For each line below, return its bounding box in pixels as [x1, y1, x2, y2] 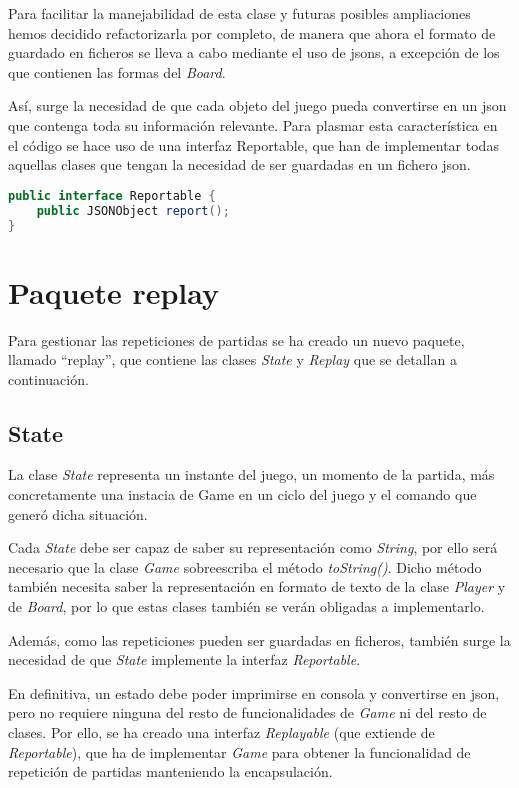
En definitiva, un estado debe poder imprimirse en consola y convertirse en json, [8, 682, 500, 703]
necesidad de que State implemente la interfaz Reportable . [8, 649, 361, 670]
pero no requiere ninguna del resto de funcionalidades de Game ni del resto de [8, 702, 487, 723]
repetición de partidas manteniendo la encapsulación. [8, 761, 333, 782]
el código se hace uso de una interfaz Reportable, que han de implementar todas [8, 134, 499, 155]
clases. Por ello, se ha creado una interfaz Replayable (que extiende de [8, 722, 435, 743]
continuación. [8, 368, 89, 389]
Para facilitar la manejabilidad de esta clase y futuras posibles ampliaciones [8, 3, 471, 23]
